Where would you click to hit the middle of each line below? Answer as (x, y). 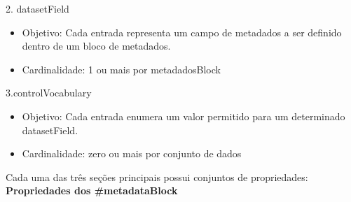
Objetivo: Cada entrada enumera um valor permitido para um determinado (184, 116)
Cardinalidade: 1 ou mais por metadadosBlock (121, 69)
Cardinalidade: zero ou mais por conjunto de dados (132, 153)
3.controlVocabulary (49, 93)
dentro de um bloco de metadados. (96, 46)
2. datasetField (37, 8)
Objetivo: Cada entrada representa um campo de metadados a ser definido (182, 32)
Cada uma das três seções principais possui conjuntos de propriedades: (157, 176)
